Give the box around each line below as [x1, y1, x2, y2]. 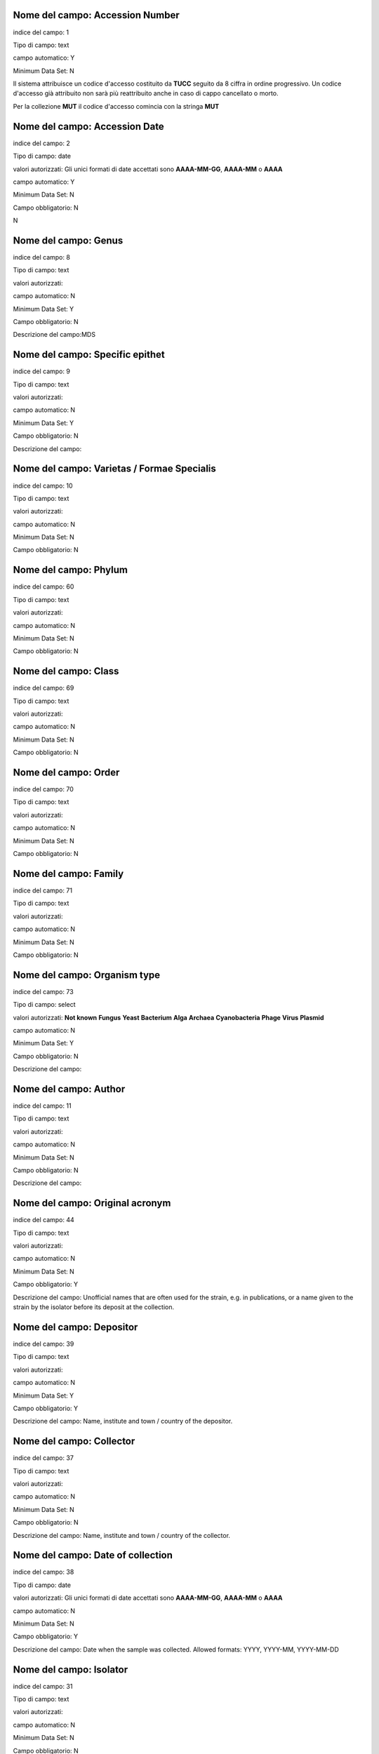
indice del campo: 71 [13, 886, 73, 895]
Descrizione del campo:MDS [13, 330, 96, 339]
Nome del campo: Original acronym [13, 1197, 171, 1210]
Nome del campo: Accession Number [13, 9, 180, 21]
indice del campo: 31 [13, 1682, 73, 1690]
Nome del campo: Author [13, 1083, 126, 1094]
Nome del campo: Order [13, 767, 120, 778]
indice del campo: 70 [13, 785, 74, 794]
